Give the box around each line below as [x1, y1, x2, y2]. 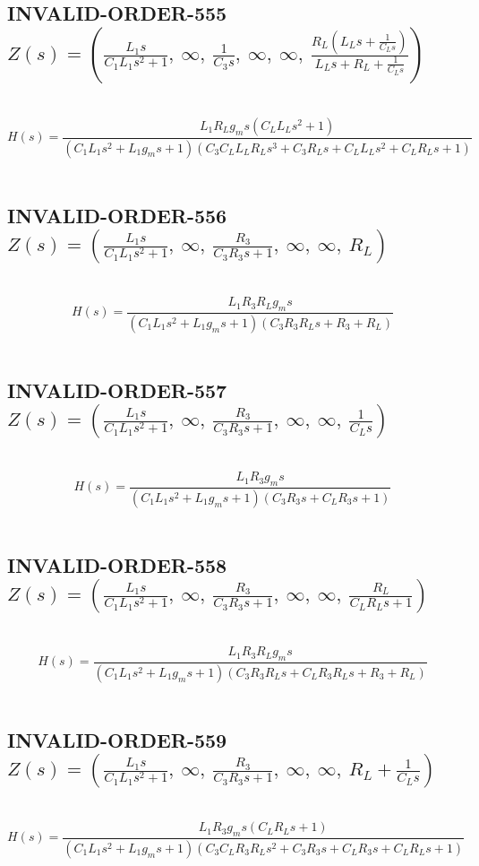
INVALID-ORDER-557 [7, 376, 227, 403]
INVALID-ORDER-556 [7, 201, 227, 229]
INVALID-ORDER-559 [7, 725, 227, 753]
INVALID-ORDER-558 [7, 550, 227, 578]
